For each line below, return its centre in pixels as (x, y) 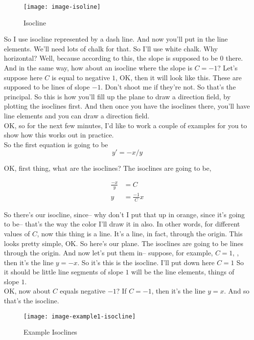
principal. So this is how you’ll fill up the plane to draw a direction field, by (117, 96)
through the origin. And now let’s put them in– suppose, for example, (108, 253)
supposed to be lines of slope (47, 87)
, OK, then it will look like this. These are (179, 77)
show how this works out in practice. (59, 135)
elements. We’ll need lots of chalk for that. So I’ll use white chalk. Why (111, 48)
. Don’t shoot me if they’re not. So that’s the (168, 87)
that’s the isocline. (32, 301)
